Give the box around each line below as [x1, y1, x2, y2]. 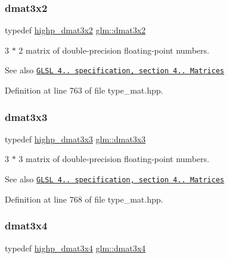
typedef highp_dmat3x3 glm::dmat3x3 [5, 132, 146, 145]
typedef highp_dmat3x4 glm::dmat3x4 [5, 241, 146, 254]
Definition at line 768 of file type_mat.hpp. [5, 192, 163, 205]
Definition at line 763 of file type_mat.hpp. [5, 84, 163, 97]
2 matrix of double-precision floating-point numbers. [18, 43, 209, 56]
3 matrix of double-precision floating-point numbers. [18, 153, 209, 165]
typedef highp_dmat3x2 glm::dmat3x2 [5, 24, 146, 36]
